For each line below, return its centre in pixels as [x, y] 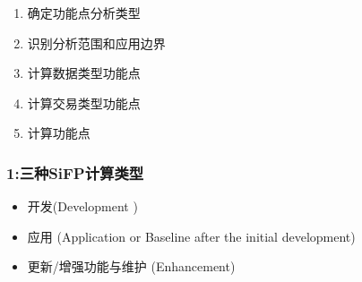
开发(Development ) [82, 206]
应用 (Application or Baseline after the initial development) [191, 236]
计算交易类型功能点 [84, 103]
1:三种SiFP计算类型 [75, 172]
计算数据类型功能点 [84, 73]
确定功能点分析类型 [84, 13]
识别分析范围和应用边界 [96, 43]
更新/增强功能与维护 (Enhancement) [131, 266]
